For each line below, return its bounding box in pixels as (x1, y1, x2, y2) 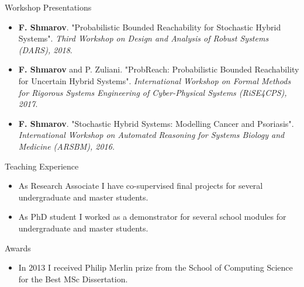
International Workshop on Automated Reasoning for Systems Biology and (18, 129, 285, 141)
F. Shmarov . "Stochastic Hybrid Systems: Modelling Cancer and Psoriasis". (18, 117, 294, 129)
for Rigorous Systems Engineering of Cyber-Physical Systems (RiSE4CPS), (18, 86, 287, 98)
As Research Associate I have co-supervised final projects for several (18, 179, 263, 192)
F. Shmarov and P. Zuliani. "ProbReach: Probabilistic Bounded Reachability (18, 63, 299, 75)
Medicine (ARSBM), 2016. (18, 140, 115, 152)
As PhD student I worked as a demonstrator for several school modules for (18, 210, 286, 223)
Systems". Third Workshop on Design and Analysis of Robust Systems (18, 32, 269, 44)
